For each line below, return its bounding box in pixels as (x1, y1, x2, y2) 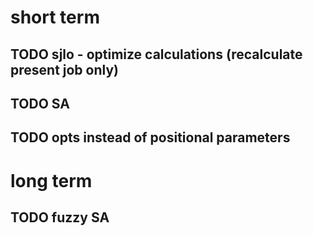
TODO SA (10, 95, 70, 112)
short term (10, 6, 100, 29)
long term (10, 169, 93, 192)
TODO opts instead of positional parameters (10, 129, 291, 146)
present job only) (10, 61, 119, 78)
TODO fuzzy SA (10, 209, 110, 226)
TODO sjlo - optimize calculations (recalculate (10, 46, 303, 63)
